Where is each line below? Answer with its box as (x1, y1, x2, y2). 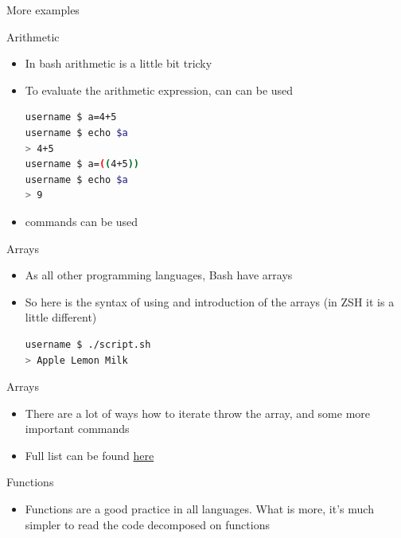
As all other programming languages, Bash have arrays (25, 267, 293, 283)
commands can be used (25, 212, 138, 229)
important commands (25, 420, 130, 437)
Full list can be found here (25, 446, 154, 463)
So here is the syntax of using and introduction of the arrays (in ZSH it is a (25, 293, 395, 310)
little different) (25, 309, 97, 326)
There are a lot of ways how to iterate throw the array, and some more (25, 404, 370, 421)
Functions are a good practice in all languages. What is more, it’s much (25, 501, 374, 517)
